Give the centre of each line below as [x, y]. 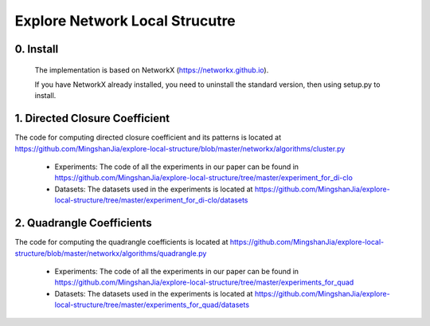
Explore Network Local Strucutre [125, 21]
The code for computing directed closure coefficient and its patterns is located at [148, 137]
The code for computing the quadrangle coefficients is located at [121, 242]
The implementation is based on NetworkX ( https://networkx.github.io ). [152, 70]
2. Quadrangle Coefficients [83, 223]
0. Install [37, 49]
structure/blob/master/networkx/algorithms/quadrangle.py [111, 253]
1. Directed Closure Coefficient [92, 118]
